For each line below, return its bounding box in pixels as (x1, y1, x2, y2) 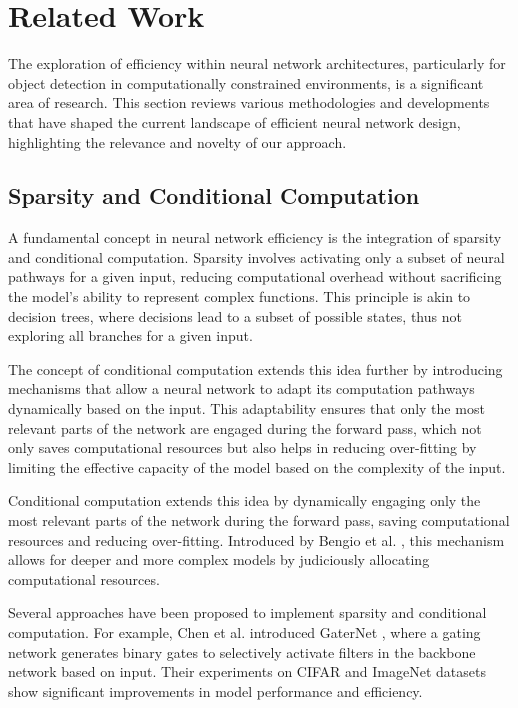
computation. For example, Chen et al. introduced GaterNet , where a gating (8, 621, 481, 642)
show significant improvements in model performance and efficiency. (8, 680, 423, 701)
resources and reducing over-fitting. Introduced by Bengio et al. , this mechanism (8, 529, 505, 550)
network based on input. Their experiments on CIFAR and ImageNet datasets (8, 661, 486, 682)
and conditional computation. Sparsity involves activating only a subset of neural (8, 246, 505, 267)
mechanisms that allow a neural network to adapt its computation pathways (8, 378, 475, 399)
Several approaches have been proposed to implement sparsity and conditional (8, 602, 487, 623)
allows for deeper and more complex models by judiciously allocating (8, 549, 430, 570)
